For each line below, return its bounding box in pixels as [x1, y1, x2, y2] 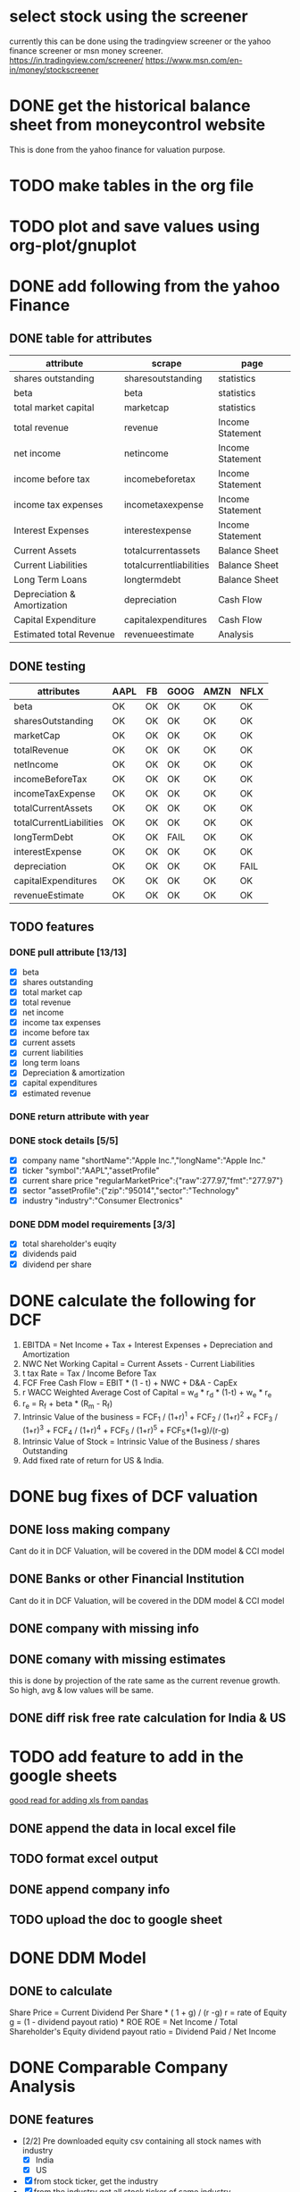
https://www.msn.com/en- [146, 55, 243, 65]
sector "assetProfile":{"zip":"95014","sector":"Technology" [21, 1185, 239, 1195]
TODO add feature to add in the [9, 1746, 244, 1766]
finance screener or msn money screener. [9, 45, 163, 55]
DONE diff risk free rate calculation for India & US [9, 1710, 287, 1726]
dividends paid [21, 1249, 78, 1260]
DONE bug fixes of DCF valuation [9, 1487, 259, 1507]
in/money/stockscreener [9, 64, 100, 75]
